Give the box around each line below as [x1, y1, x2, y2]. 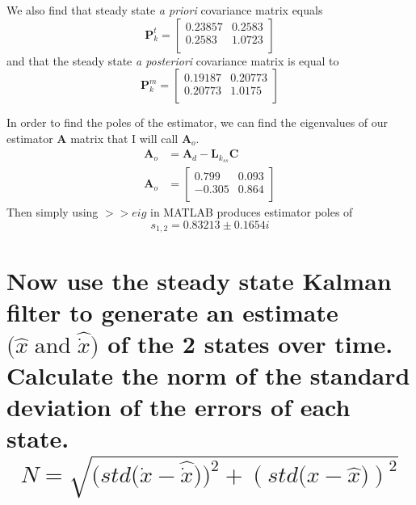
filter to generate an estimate [6, 295, 338, 328]
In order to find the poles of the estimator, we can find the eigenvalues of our [6, 114, 389, 131]
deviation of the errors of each [6, 390, 351, 423]
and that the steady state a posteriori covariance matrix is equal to [6, 52, 339, 69]
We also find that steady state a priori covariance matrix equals [6, 2, 323, 18]
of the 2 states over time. [107, 326, 393, 360]
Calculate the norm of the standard [6, 359, 410, 392]
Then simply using [6, 204, 99, 221]
